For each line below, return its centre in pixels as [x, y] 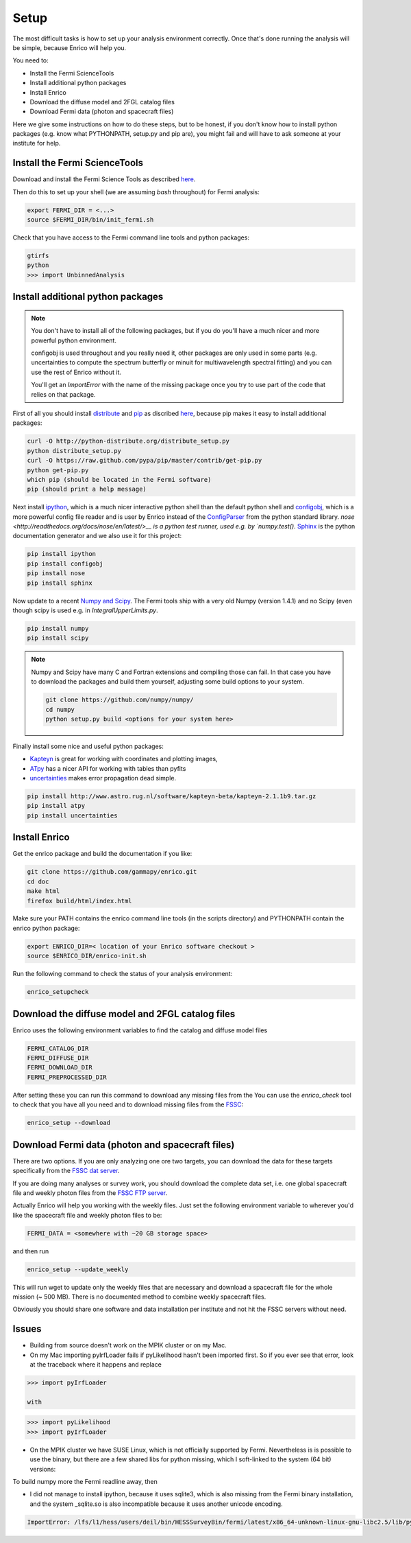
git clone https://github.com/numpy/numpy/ [120, 700]
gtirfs [38, 256]
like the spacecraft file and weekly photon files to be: [87, 1215]
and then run [31, 1251]
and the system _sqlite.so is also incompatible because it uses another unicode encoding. [157, 1504]
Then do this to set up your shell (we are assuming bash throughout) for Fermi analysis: [136, 192]
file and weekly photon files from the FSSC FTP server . [90, 1193]
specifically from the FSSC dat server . [66, 1171]
